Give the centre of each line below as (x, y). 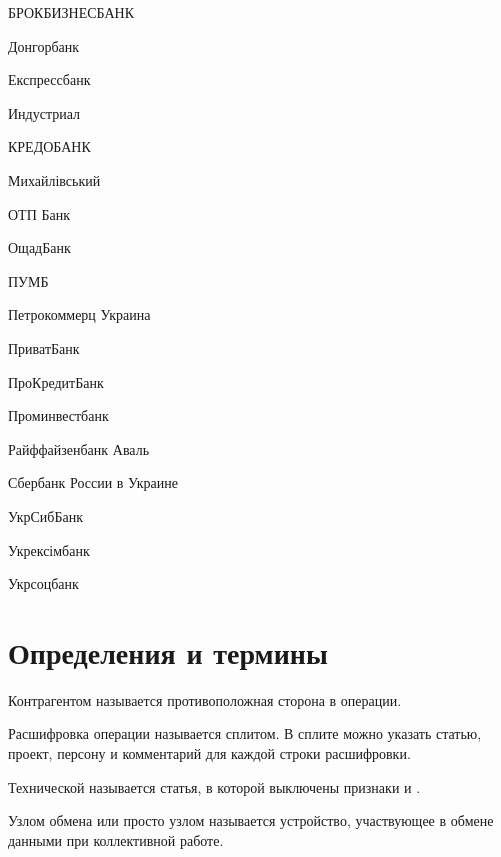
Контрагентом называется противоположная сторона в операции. (205, 699)
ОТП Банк (39, 213)
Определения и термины (168, 651)
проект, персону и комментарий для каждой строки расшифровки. (209, 753)
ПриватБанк (44, 347)
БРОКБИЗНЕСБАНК (71, 12)
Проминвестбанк (58, 415)
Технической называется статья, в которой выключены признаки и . (214, 786)
